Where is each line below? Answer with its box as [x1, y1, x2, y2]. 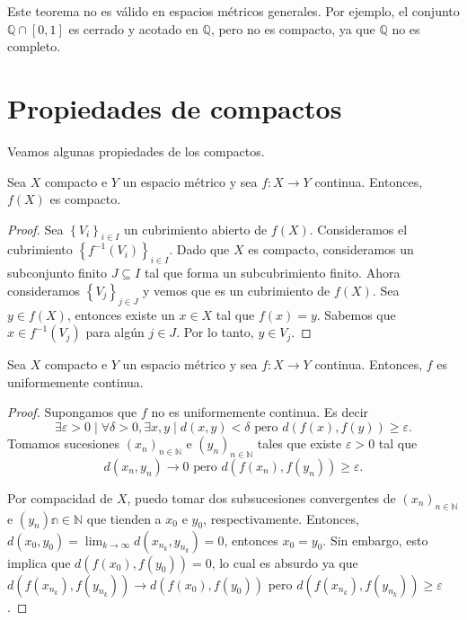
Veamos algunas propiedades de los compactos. [7, 141, 265, 160]
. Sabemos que [316, 305, 396, 323]
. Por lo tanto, [176, 323, 254, 341]
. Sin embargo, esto [322, 530, 428, 549]
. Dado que [169, 240, 230, 259]
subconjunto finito [7, 263, 107, 282]
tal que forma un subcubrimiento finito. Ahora [144, 263, 401, 282]
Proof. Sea [7, 219, 64, 238]
